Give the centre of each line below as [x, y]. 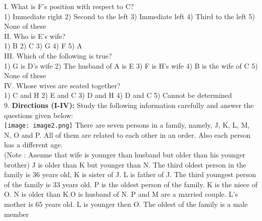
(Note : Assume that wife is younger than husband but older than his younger [125, 154]
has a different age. [33, 145]
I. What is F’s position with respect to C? [69, 6]
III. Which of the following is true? [58, 55]
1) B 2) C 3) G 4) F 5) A [43, 46]
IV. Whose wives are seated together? [62, 85]
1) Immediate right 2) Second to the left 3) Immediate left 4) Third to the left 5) [130, 16]
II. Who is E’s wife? [35, 36]
